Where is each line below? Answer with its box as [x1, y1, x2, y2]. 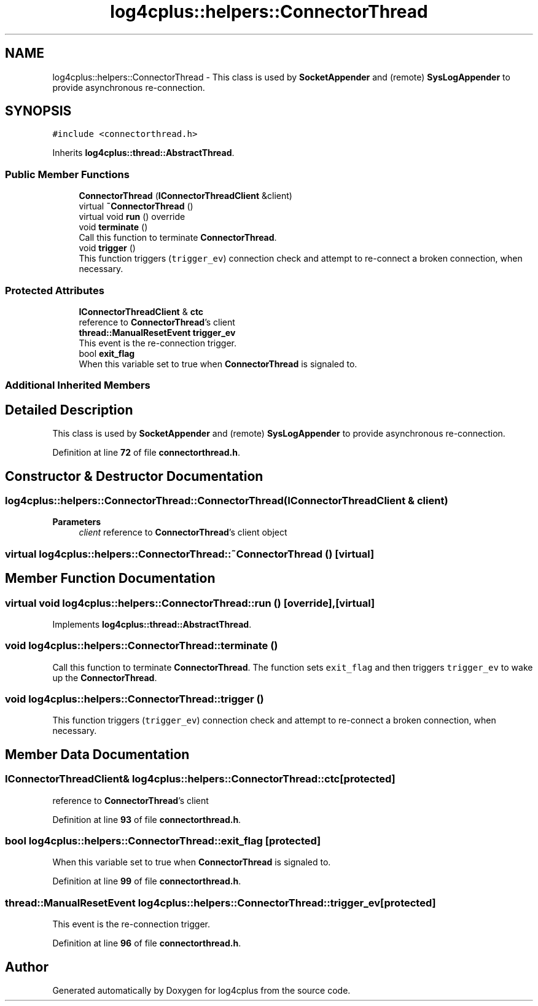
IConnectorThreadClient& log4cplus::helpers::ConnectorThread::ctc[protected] [5, 773, 396, 786]
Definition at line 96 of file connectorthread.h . [52, 938, 241, 949]
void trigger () [79, 243, 136, 254]
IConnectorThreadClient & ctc [79, 306, 204, 317]
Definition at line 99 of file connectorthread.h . [52, 876, 241, 887]
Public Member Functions [5, 168, 130, 181]
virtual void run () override [79, 211, 185, 222]
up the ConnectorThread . [52, 672, 157, 683]
